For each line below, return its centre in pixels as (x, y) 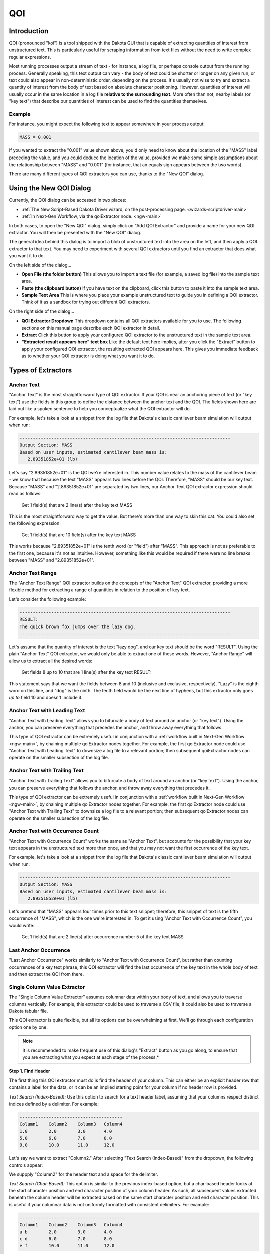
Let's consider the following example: (48, 599)
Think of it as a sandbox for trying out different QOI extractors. (86, 302)
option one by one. (29, 1027)
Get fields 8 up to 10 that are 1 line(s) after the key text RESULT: (87, 672)
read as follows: (25, 494)
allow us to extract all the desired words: (51, 661)
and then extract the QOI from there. (47, 974)
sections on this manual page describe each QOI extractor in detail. (91, 328)
